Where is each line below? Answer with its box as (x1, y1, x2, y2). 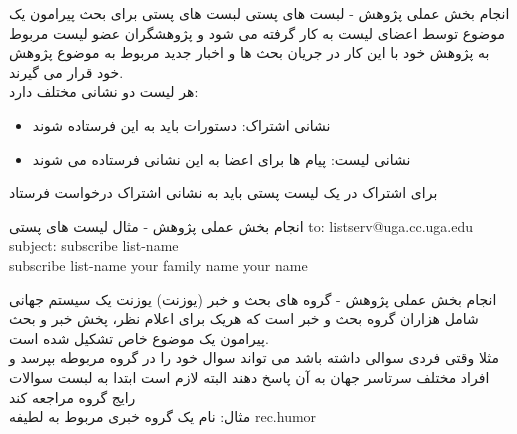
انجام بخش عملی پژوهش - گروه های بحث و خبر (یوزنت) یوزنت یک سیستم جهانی (9, 288, 497, 309)
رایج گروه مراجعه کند (9, 386, 136, 407)
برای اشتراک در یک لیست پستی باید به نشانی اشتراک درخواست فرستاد (9, 182, 438, 203)
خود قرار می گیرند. (9, 61, 124, 82)
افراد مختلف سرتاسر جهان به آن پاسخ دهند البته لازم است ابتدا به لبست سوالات (9, 366, 490, 387)
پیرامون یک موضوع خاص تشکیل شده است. (9, 327, 269, 348)
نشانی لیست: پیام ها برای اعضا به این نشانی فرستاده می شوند (32, 148, 411, 169)
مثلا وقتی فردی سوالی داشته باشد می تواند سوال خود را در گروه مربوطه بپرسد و (9, 347, 499, 368)
